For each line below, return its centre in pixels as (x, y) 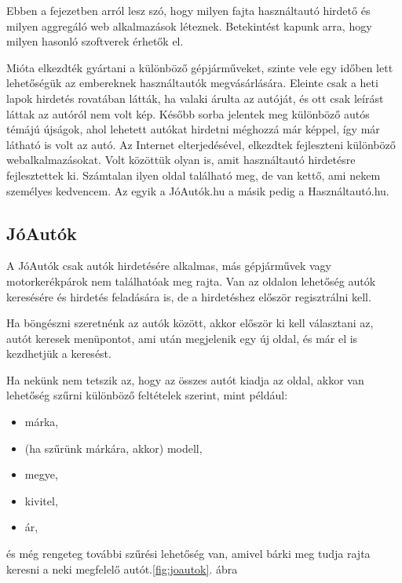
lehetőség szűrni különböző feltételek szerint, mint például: (147, 395)
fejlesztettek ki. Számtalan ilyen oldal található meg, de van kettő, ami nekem (194, 175)
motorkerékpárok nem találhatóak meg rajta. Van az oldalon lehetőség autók (191, 281)
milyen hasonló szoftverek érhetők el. (95, 41)
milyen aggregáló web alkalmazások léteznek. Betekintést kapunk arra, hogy (189, 26)
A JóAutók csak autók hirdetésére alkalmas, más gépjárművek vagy (169, 266)
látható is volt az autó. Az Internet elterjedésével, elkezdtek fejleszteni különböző (201, 144)
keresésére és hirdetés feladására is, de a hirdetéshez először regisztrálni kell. (189, 296)
